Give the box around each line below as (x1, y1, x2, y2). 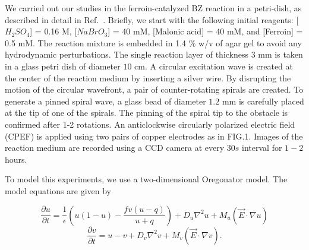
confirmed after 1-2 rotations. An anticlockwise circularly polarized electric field (5, 118, 295, 130)
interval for (242, 141, 282, 154)
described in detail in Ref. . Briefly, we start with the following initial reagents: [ (5, 13, 299, 26)
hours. (5, 153, 27, 165)
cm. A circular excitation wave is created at (134, 59, 294, 72)
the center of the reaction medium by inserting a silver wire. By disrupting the (5, 71, 291, 84)
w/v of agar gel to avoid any (198, 36, 302, 49)
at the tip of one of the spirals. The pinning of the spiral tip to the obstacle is (5, 106, 288, 119)
